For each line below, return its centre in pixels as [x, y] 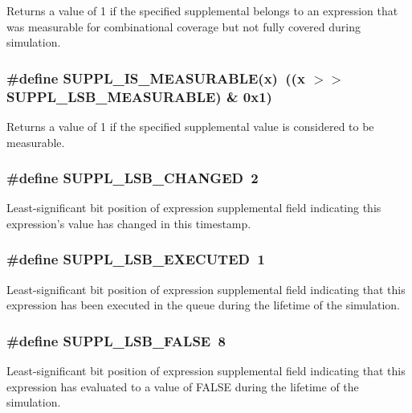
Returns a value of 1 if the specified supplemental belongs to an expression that [202, 10]
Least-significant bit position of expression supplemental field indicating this [194, 208]
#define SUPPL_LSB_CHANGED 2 [133, 178]
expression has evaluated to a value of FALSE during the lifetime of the [183, 386]
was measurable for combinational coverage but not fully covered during [184, 26]
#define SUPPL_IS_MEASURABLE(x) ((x [156, 78]
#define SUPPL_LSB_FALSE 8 [116, 340]
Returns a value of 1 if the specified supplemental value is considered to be [190, 126]
